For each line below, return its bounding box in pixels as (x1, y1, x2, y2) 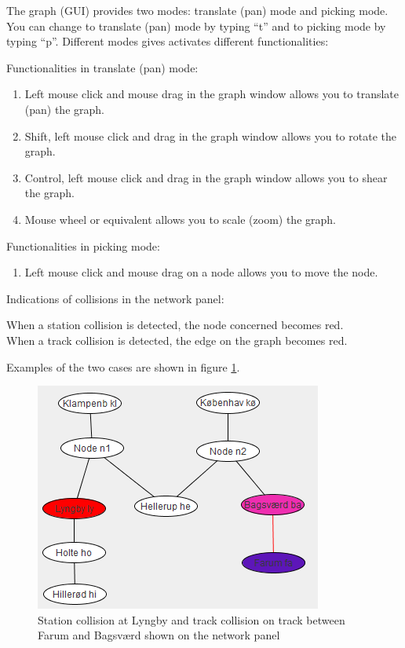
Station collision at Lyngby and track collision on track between (38, 611, 345, 628)
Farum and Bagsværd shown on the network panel (38, 627, 280, 643)
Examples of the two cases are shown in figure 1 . (6, 358, 240, 375)
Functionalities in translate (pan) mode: (6, 59, 199, 75)
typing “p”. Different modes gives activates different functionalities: (6, 33, 329, 49)
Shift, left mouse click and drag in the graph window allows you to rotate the (24, 127, 396, 144)
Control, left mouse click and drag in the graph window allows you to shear (24, 169, 388, 185)
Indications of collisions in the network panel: (6, 290, 224, 306)
